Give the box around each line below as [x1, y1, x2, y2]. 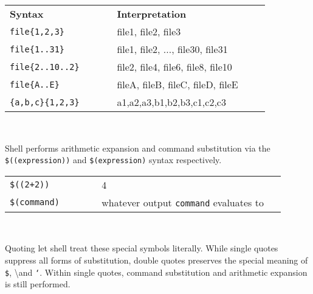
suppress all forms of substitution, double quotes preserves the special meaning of [5, 254, 308, 267]
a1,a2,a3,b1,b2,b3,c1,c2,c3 [117, 95, 226, 109]
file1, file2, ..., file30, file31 [117, 42, 228, 56]
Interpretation [117, 7, 187, 21]
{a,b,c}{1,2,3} [10, 97, 80, 107]
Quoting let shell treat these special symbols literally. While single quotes [5, 242, 278, 254]
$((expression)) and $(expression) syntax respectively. [5, 153, 222, 166]
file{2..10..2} [10, 61, 80, 72]
